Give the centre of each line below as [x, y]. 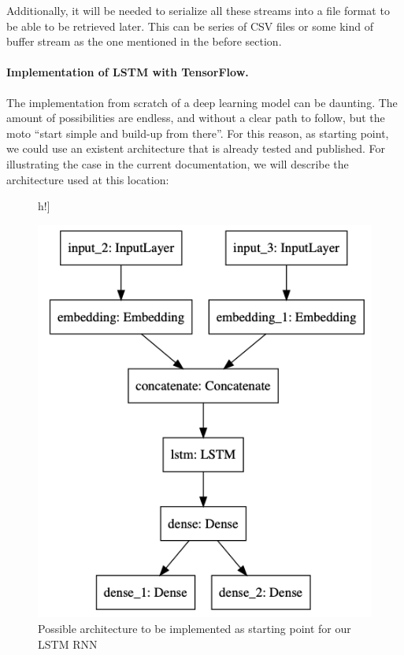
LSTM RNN [68, 644]
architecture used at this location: [88, 179]
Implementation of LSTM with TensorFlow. [128, 72]
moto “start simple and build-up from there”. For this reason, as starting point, [198, 133]
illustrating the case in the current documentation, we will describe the [178, 163]
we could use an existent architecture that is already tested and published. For [196, 148]
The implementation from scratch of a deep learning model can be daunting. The [202, 102]
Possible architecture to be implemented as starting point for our [195, 629]
